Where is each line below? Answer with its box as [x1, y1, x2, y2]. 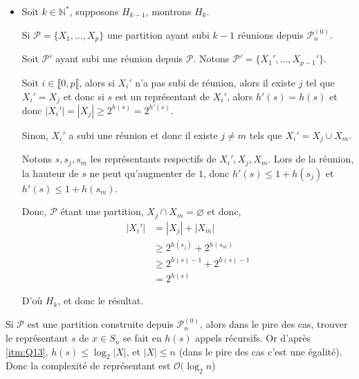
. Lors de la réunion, [268, 151, 354, 166]
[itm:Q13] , [6, 344, 48, 358]
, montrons [145, 4, 192, 18]
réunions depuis [237, 28, 304, 42]
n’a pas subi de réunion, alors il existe [135, 75, 296, 89]
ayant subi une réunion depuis [55, 51, 183, 66]
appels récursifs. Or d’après [195, 331, 311, 345]
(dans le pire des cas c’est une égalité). [178, 344, 342, 358]
